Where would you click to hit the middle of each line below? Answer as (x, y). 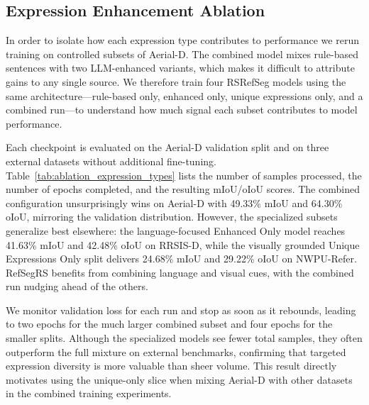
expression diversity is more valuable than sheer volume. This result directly (171, 366)
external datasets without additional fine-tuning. (111, 161)
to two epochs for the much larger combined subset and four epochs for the (169, 324)
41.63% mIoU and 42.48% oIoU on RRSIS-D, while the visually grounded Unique (183, 244)
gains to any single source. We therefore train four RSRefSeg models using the (176, 81)
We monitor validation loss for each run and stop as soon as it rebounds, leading (181, 310)
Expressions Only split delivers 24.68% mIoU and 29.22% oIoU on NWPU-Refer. (181, 259)
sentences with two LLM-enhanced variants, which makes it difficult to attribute (180, 68)
